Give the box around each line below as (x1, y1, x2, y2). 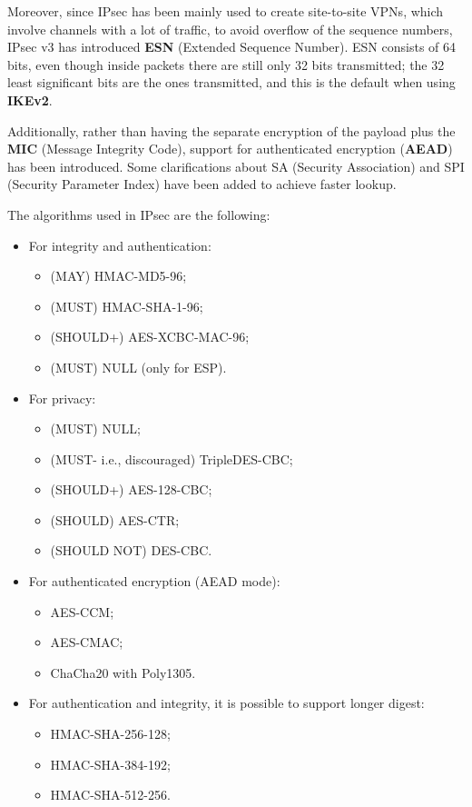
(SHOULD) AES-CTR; (50, 510, 180, 529)
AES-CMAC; (50, 633, 123, 652)
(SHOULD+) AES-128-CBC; (50, 480, 212, 499)
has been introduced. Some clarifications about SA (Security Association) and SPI (7, 156, 465, 175)
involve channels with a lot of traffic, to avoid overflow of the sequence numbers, (7, 19, 453, 38)
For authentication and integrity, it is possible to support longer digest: (28, 693, 425, 712)
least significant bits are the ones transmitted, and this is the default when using (7, 73, 456, 92)
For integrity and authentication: (28, 235, 211, 254)
